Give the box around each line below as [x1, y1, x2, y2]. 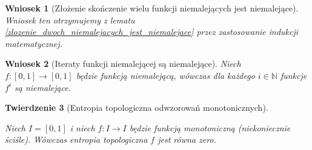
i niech [70, 121, 95, 134]
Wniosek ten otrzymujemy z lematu [5, 13, 135, 26]
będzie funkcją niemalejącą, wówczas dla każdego [76, 69, 255, 81]
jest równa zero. [158, 133, 216, 146]
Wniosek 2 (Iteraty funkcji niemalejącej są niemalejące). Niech [5, 57, 241, 70]
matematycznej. [5, 37, 62, 49]
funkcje [280, 69, 307, 81]
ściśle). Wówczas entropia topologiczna [5, 133, 148, 146]
